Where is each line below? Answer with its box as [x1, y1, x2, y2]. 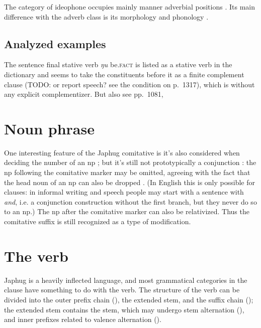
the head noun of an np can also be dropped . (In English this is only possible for [4, 177, 255, 187]
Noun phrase [4, 118, 95, 138]
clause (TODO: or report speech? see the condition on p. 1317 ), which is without [4, 79, 255, 89]
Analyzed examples [4, 36, 106, 51]
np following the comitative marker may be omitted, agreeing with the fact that [4, 167, 250, 178]
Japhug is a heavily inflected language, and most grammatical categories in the [4, 274, 247, 285]
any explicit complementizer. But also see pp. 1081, [4, 89, 163, 99]
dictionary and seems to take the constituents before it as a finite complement [4, 69, 244, 79]
